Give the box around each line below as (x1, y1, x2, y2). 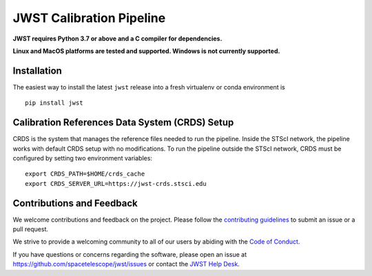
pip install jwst (25, 99, 83, 107)
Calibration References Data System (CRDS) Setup (12, 117, 234, 129)
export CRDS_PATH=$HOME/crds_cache (25, 170, 145, 178)
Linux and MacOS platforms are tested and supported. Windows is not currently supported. (12, 47, 280, 55)
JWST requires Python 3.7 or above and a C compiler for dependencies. (12, 34, 223, 43)
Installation (12, 65, 62, 76)
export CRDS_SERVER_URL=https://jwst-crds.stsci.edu (25, 180, 207, 187)
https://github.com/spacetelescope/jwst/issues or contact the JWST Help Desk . (12, 260, 240, 268)
